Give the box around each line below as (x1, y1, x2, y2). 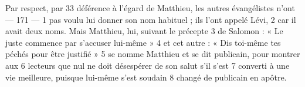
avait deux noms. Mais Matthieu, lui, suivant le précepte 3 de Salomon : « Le (5, 25, 283, 37)
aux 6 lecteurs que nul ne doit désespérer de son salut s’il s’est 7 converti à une (5, 59, 290, 71)
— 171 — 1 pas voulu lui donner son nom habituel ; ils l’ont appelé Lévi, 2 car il (5, 13, 296, 25)
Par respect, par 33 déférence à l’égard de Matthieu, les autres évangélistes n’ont (5, 2, 295, 14)
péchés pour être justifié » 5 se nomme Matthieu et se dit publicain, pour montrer (5, 48, 300, 60)
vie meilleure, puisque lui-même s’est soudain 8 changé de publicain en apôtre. (5, 71, 287, 83)
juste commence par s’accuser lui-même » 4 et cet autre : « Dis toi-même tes (5, 36, 281, 48)
